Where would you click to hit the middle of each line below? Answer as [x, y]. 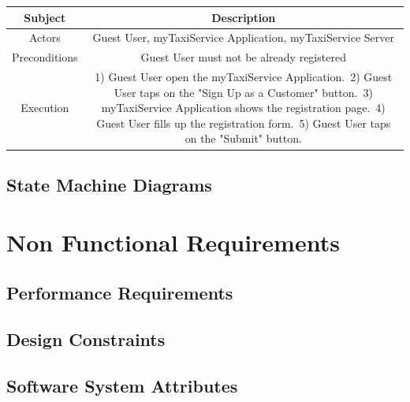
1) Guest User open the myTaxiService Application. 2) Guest [244, 77]
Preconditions [45, 57]
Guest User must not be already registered [243, 57]
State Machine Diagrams [109, 184]
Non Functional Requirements [173, 242]
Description [244, 17]
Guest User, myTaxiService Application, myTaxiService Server [243, 37]
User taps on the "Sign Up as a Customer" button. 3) [243, 92]
